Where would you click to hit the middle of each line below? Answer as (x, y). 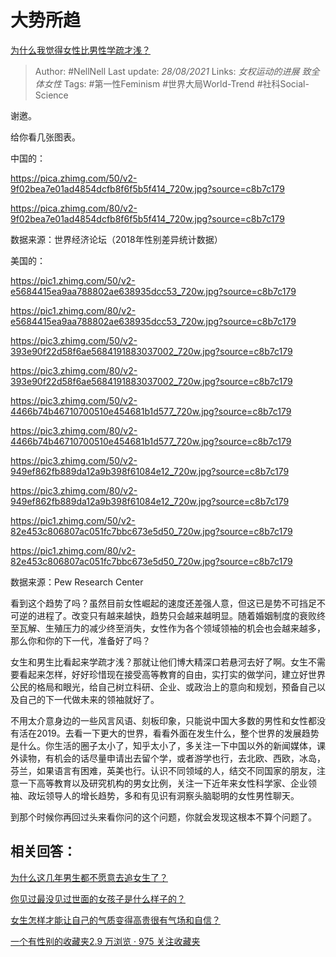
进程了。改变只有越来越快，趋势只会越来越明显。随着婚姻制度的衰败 (176, 615)
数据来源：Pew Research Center (77, 582)
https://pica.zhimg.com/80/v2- (74, 208)
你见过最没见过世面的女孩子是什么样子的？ (98, 898)
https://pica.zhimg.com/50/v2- (74, 178)
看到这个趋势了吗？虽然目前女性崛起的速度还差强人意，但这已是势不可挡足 (163, 603)
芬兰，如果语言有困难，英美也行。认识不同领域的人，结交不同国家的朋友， (163, 770)
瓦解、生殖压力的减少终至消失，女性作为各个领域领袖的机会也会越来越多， (172, 628)
